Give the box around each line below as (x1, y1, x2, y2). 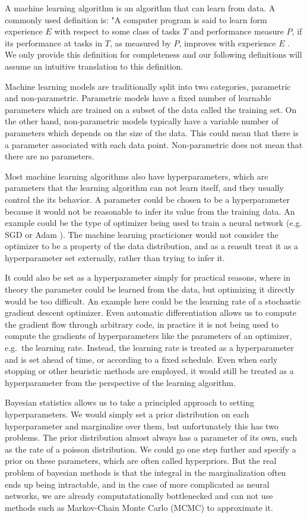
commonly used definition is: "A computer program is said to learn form (5, 13, 267, 26)
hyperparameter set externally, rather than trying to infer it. (5, 251, 225, 263)
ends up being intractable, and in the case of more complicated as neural (5, 478, 270, 490)
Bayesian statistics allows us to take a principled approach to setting (5, 396, 254, 409)
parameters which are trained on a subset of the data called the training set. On (5, 103, 297, 115)
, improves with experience (179, 36, 276, 49)
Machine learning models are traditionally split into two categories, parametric (5, 80, 291, 92)
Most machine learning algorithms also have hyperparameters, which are (5, 169, 268, 182)
